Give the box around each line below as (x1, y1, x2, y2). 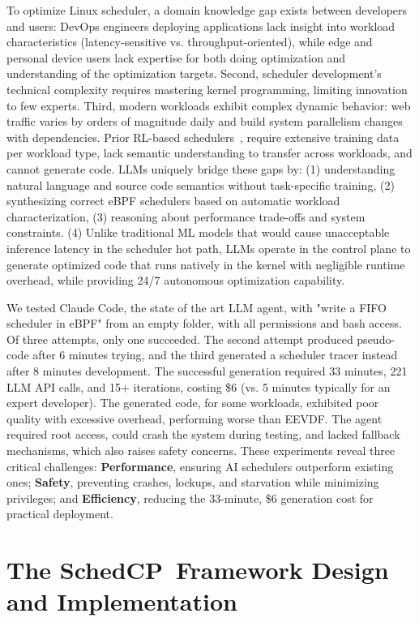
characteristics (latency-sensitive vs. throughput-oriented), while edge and (6, 33, 373, 50)
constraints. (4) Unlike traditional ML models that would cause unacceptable (6, 224, 390, 241)
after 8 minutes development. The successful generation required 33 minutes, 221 (6, 362, 408, 380)
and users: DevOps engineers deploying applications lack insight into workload (6, 17, 395, 34)
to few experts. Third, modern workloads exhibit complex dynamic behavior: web (6, 97, 411, 114)
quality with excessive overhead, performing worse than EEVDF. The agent (6, 410, 383, 427)
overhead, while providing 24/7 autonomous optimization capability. (6, 272, 345, 289)
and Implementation (6, 585, 237, 618)
